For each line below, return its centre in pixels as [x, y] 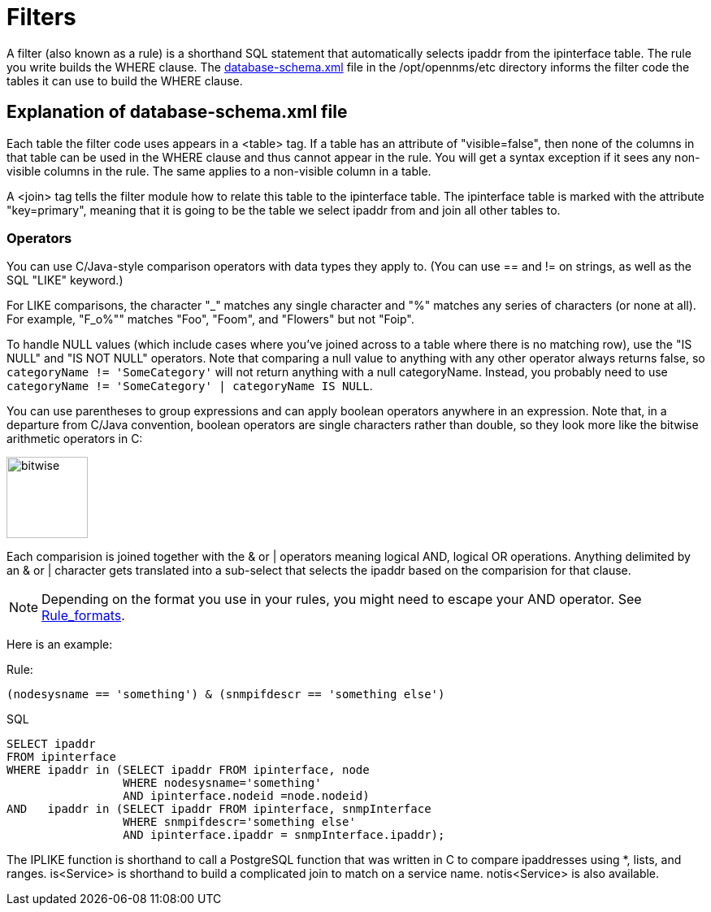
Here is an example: [60, 645]
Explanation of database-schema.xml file [177, 112]
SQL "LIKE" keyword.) [65, 280]
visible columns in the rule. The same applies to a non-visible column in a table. [219, 171]
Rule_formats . [83, 616]
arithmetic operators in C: [75, 439]
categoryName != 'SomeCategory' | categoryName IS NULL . [190, 386]
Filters [41, 17]
